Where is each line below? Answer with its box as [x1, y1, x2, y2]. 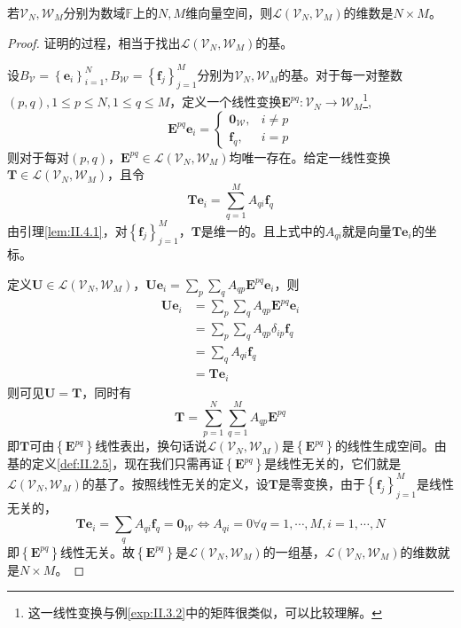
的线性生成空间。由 [334, 436, 447, 455]
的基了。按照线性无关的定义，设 [82, 474, 269, 492]
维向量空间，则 [185, 4, 273, 21]
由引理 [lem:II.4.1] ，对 [7, 221, 128, 239]
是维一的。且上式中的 [200, 221, 325, 239]
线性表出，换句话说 [95, 436, 207, 455]
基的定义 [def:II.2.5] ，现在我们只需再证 [7, 454, 224, 473]
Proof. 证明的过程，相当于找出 [7, 33, 181, 51]
